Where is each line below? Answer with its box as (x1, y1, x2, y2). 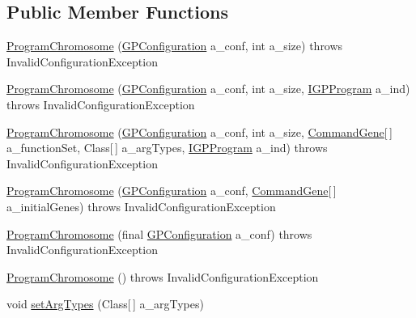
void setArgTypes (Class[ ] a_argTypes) (6, 295, 204, 312)
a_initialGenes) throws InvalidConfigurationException (6, 197, 276, 214)
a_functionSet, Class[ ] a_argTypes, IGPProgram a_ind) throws (6, 139, 328, 156)
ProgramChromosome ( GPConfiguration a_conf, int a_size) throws (6, 37, 343, 54)
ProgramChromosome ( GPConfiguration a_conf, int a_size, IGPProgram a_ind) (6, 80, 410, 97)
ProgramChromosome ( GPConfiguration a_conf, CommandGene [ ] (6, 182, 337, 199)
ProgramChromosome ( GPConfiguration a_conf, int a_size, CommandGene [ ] (6, 123, 393, 140)
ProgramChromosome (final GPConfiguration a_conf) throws (6, 225, 312, 242)
